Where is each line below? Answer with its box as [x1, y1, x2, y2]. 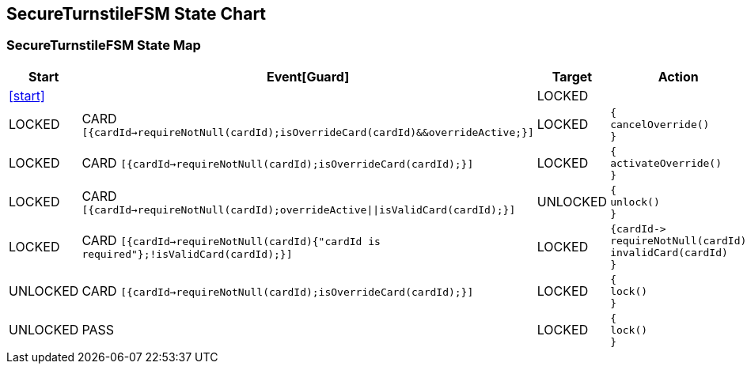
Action [658, 68, 699, 85]
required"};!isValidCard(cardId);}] [82, 248, 293, 261]
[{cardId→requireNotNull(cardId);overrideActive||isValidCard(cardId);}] [82, 203, 516, 216]
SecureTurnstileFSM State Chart [6, 4, 267, 24]
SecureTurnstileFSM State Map [6, 37, 201, 54]
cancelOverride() [610, 118, 710, 130]
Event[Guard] [266, 68, 350, 85]
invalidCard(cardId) [610, 246, 728, 259]
